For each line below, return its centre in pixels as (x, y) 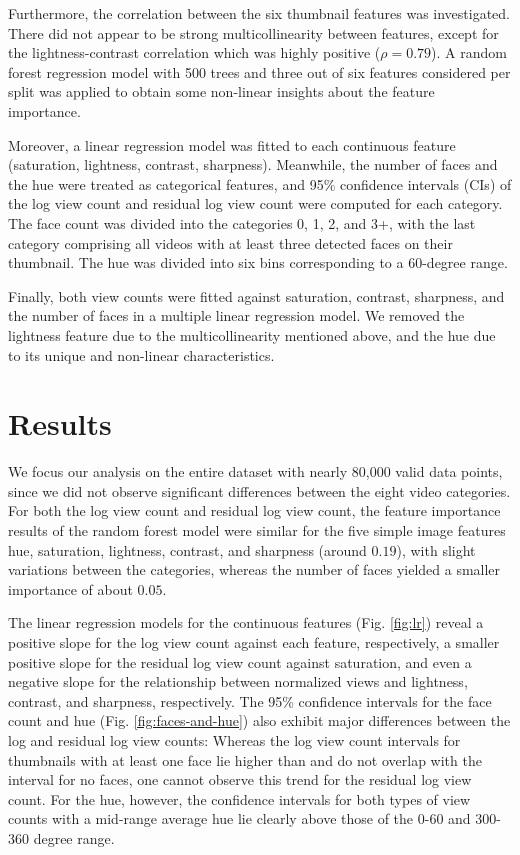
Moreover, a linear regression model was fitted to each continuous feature (232, 144)
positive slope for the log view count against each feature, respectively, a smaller (254, 641)
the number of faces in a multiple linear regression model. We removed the (236, 315)
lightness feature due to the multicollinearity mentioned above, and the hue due (252, 334)
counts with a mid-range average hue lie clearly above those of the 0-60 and (239, 818)
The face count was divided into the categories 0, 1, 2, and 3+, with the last (242, 222)
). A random (469, 52)
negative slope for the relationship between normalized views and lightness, (238, 681)
